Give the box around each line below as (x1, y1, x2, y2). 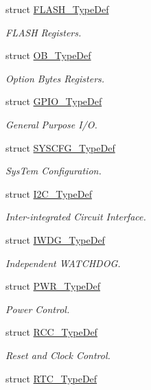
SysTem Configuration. (5, 163, 102, 178)
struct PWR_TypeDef (5, 279, 100, 293)
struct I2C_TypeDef (5, 186, 92, 200)
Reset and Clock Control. (5, 347, 111, 362)
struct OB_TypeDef (5, 48, 91, 62)
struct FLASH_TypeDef (5, 2, 109, 16)
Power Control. (5, 301, 70, 316)
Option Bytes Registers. (5, 71, 105, 85)
